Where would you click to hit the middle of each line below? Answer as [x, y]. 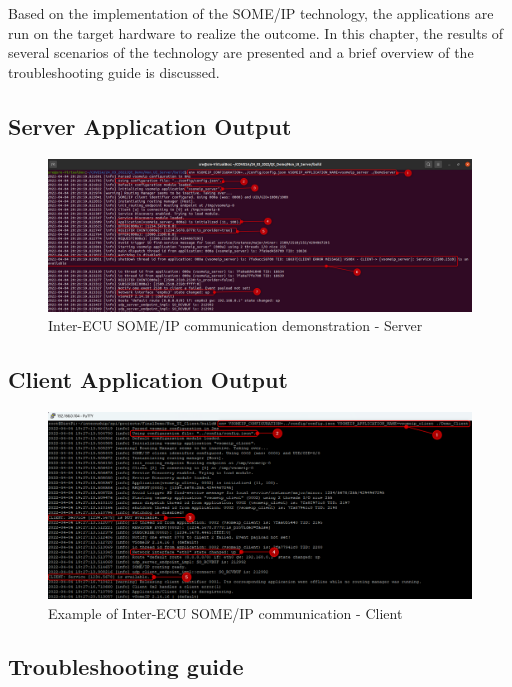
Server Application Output [150, 125]
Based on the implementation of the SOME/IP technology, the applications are [251, 13]
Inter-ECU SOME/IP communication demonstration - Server [235, 325]
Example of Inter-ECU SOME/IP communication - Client [225, 612]
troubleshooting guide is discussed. [114, 71]
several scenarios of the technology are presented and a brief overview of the [241, 52]
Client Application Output [148, 379]
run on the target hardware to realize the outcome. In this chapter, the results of [256, 32]
